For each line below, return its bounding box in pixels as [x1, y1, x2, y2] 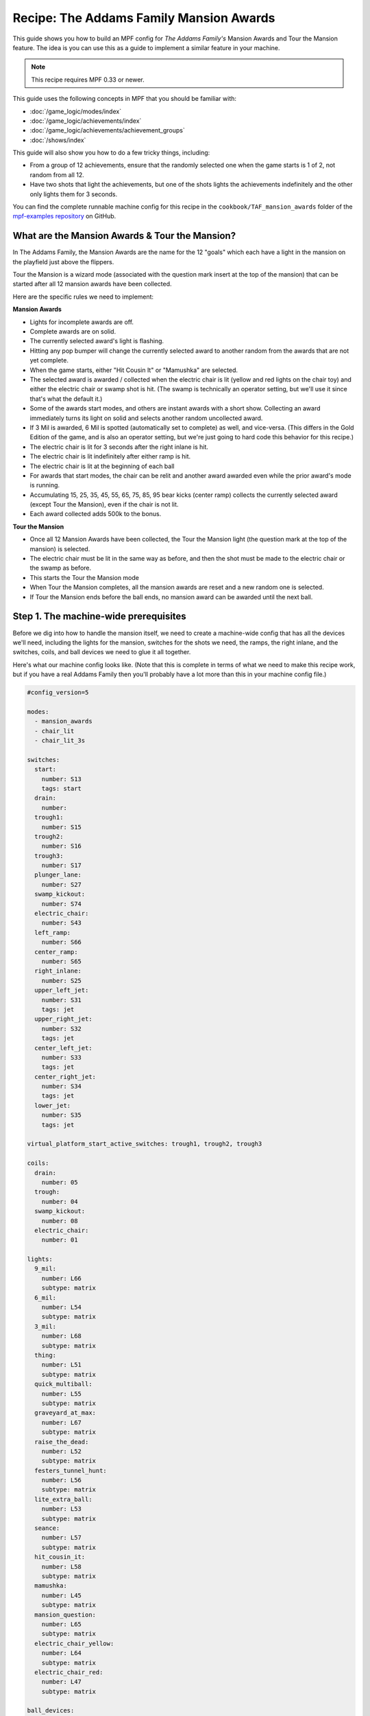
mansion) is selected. [29, 544, 90, 553]
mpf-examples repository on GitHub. [12, 212, 116, 220]
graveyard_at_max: [34, 1409, 96, 1417]
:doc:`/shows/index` [29, 136, 86, 144]
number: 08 [41, 1217, 78, 1225]
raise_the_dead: [34, 1438, 89, 1446]
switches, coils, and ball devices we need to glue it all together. [12, 648, 191, 656]
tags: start [41, 785, 82, 792]
